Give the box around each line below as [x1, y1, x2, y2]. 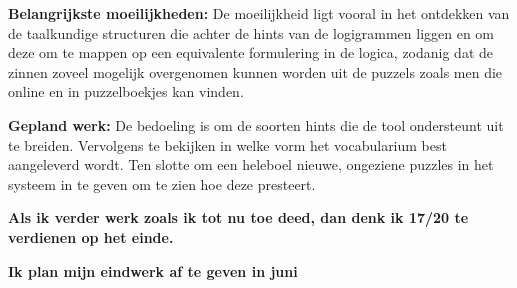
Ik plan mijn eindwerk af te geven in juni [8, 260, 298, 281]
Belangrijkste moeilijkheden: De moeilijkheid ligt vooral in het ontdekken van [8, 3, 510, 23]
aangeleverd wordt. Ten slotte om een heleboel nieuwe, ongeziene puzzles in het [8, 154, 494, 175]
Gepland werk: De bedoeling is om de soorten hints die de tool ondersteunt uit [8, 114, 504, 135]
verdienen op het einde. [8, 226, 174, 247]
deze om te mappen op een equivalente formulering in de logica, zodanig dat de [8, 42, 494, 63]
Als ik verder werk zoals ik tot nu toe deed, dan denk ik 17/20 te [8, 207, 469, 228]
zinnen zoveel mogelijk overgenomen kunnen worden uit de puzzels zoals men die [8, 61, 503, 82]
